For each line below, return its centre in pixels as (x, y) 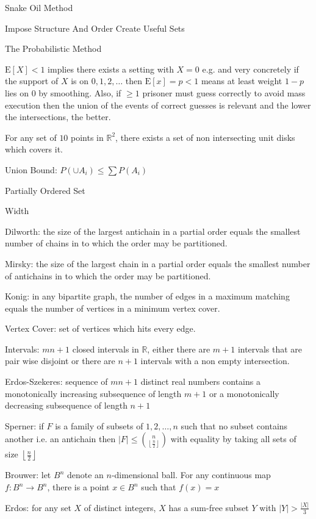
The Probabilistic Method (53, 48)
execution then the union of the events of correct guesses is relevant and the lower (158, 105)
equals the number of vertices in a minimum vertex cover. (113, 308)
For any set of (31, 137)
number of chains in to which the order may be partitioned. (116, 243)
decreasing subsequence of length (66, 405)
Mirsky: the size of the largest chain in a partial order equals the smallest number (158, 263)
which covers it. (34, 149)
